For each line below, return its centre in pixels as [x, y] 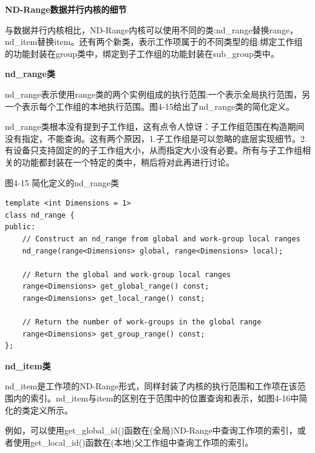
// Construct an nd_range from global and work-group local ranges [161, 239]
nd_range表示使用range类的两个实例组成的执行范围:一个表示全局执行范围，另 [157, 94]
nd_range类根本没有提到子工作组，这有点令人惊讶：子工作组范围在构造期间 [155, 126]
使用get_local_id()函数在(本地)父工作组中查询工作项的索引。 [133, 442]
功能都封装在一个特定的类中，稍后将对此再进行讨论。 [128, 162]
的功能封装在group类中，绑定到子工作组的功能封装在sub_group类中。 [142, 53]
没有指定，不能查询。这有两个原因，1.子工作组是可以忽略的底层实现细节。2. [156, 138]
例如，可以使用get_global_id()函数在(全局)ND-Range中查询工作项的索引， [151, 430]
